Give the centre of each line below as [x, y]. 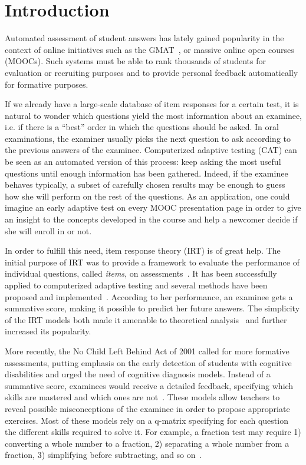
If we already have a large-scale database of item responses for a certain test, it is [152, 104]
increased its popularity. [48, 331]
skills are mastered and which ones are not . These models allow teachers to [142, 397]
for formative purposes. [47, 84]
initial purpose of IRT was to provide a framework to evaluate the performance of [152, 262]
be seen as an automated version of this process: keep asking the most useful [143, 162]
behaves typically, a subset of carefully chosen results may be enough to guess [145, 185]
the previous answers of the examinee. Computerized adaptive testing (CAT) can [151, 150]
